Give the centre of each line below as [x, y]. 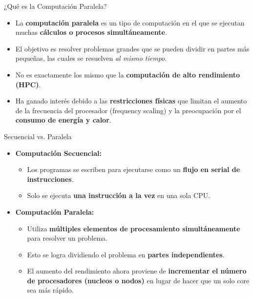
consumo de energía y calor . [63, 120]
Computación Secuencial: [58, 153]
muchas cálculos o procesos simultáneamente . [91, 32]
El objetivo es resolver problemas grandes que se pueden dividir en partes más [132, 48]
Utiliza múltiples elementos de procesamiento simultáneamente [134, 228]
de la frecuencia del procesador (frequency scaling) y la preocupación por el [128, 110]
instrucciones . [50, 179]
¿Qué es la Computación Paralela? [55, 6]
